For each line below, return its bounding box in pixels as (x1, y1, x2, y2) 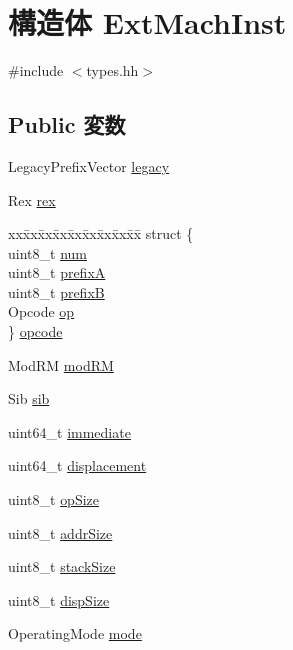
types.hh (86, 60, 139, 81)
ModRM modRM (8, 354, 114, 375)
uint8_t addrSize (8, 522, 113, 543)
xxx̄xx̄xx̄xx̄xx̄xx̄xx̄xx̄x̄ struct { (8, 223, 194, 244)
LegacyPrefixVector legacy (8, 155, 170, 176)
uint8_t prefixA (8, 262, 106, 283)
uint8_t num (8, 242, 87, 263)
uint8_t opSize (8, 489, 100, 510)
